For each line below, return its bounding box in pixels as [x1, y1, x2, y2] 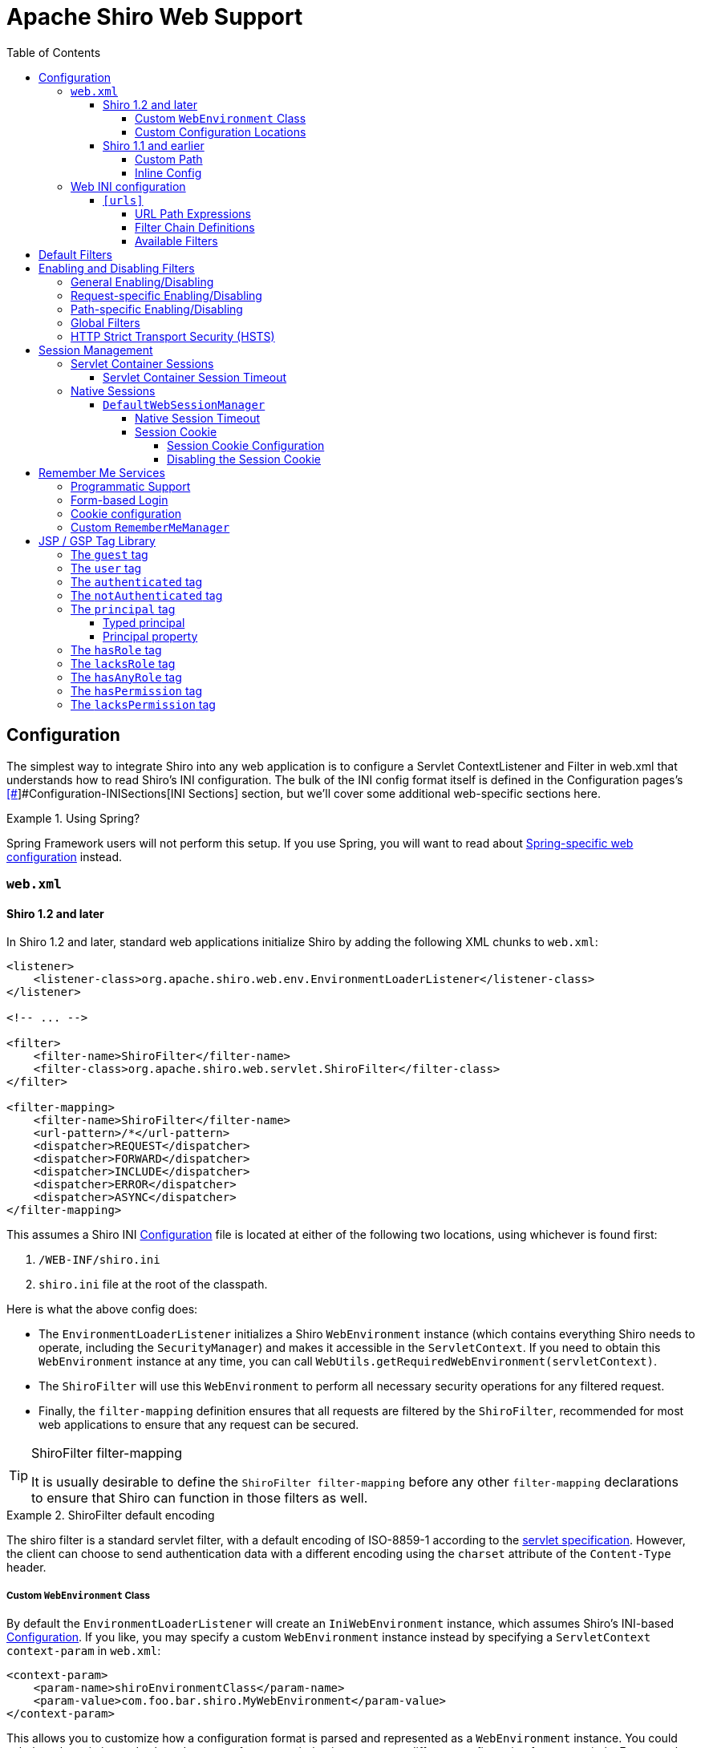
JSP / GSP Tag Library [38, 533, 156, 548]
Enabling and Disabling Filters [38, 261, 195, 275]
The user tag [71, 560, 142, 575]
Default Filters [38, 247, 112, 261]
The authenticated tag [71, 574, 203, 589]
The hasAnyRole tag [71, 670, 182, 684]
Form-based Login [71, 492, 168, 507]
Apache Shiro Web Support [6, 3, 303, 30]
